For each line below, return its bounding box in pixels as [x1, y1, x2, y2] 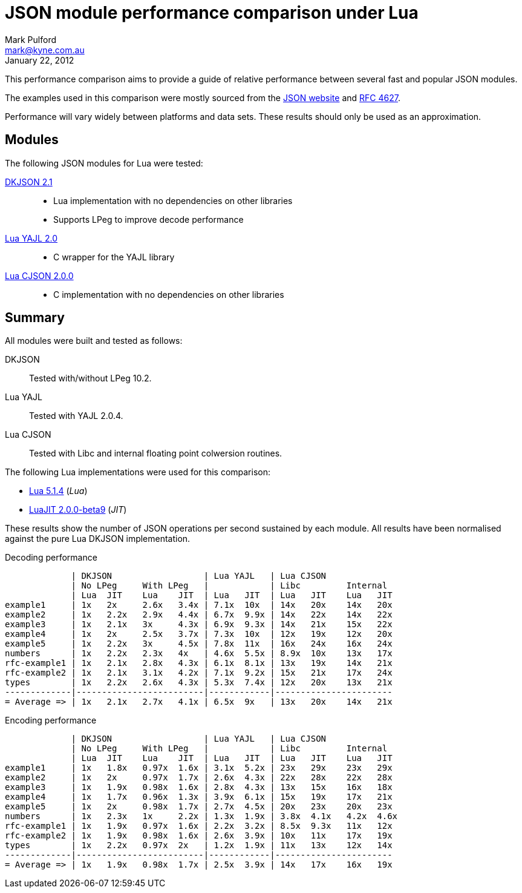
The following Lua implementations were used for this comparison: [5, 467, 270, 478]
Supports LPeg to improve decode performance [53, 214, 244, 225]
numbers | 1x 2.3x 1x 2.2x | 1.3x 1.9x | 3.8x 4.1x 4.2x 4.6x [5, 811, 398, 822]
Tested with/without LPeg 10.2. [29, 373, 152, 384]
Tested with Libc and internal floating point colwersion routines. [29, 448, 282, 459]
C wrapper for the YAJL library [53, 251, 175, 262]
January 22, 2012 [5, 54, 74, 65]
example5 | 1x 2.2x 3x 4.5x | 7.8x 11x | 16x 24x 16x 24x [5, 639, 393, 649]
